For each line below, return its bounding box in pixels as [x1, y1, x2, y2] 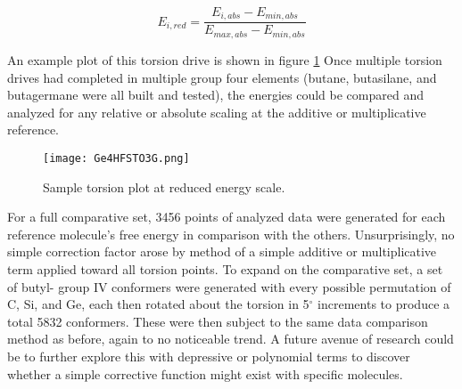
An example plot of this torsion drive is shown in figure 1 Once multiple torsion [7, 50, 442, 69]
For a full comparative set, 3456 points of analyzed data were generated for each [7, 207, 446, 226]
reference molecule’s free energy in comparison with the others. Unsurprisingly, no [7, 224, 455, 243]
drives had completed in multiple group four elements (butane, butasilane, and [7, 68, 437, 86]
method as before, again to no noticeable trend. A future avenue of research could [7, 329, 454, 348]
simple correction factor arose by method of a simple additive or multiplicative [7, 242, 437, 261]
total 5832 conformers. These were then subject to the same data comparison [7, 312, 428, 330]
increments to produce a [318, 295, 450, 313]
